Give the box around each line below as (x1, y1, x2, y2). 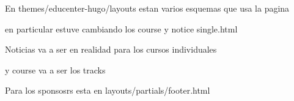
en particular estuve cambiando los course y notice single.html (5, 22, 238, 35)
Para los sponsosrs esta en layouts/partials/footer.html (5, 84, 210, 97)
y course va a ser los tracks (5, 63, 106, 76)
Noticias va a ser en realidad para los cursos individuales (5, 43, 217, 56)
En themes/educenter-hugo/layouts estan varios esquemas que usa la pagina (5, 2, 290, 14)
